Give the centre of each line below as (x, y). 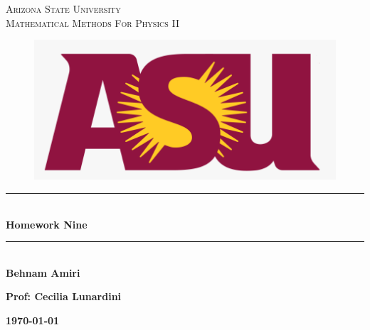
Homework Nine (47, 224)
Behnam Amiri (43, 272)
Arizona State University (63, 9)
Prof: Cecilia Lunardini (64, 296)
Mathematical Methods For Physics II (92, 22)
